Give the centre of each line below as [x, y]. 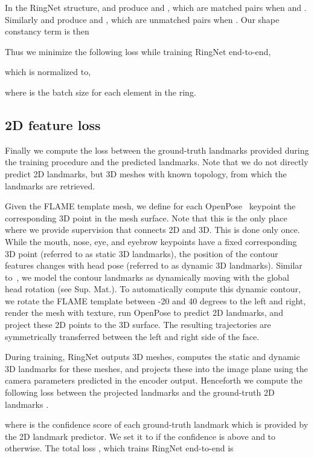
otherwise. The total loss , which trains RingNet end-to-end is [119, 448]
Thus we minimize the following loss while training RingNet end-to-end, [138, 51]
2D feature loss [53, 124]
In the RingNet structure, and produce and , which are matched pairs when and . [156, 7]
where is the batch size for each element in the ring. [101, 92]
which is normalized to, [48, 72]
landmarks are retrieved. [50, 185]
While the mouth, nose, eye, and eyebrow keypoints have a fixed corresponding [151, 241]
